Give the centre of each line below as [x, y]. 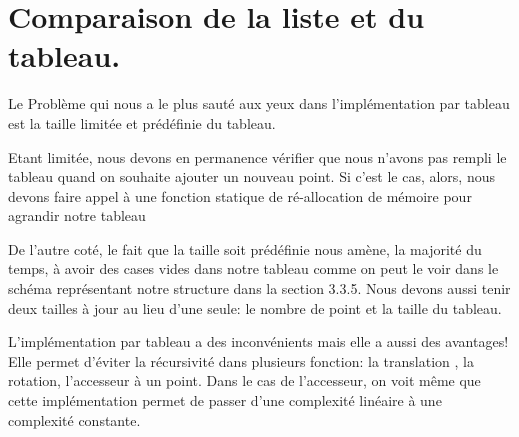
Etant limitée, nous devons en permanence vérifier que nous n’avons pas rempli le [257, 156]
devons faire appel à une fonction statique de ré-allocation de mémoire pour [240, 195]
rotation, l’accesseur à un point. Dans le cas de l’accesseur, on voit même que [244, 380]
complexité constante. [74, 419]
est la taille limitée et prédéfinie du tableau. [142, 122]
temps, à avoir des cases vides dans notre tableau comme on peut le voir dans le [253, 268]
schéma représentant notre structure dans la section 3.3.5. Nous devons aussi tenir [259, 288]
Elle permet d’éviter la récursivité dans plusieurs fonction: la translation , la [241, 360]
